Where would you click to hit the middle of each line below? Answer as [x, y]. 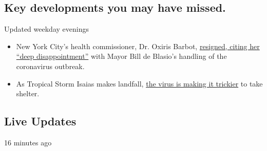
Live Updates [40, 121]
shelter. [28, 93]
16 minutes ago [28, 142]
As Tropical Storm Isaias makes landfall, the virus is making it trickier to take [139, 83]
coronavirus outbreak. [50, 66]
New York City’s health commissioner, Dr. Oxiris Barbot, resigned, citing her [138, 46]
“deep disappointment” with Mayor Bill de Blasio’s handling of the [121, 56]
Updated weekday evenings [46, 29]
